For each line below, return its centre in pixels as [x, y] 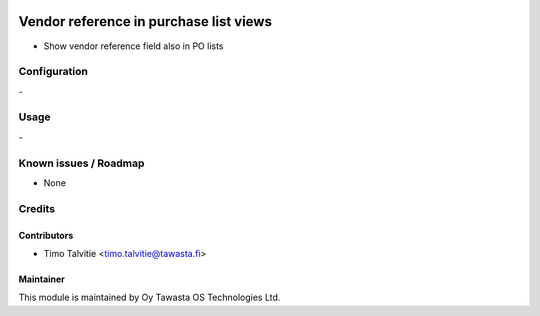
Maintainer [41, 279]
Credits [36, 208]
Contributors [46, 235]
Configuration [53, 72]
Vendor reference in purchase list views [145, 21]
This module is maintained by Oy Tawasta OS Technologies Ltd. [149, 297]
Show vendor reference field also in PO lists [133, 46]
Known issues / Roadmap [81, 163]
